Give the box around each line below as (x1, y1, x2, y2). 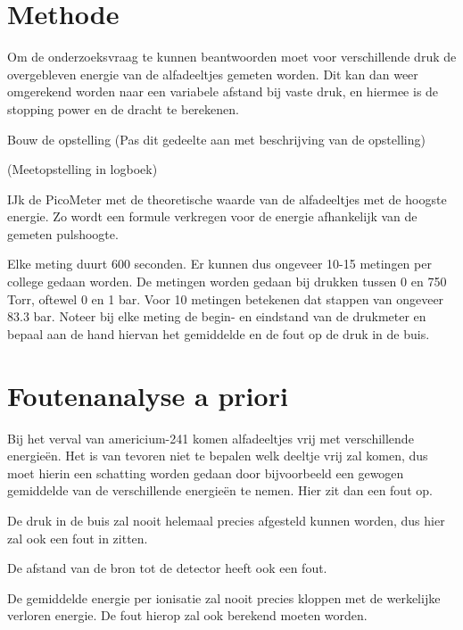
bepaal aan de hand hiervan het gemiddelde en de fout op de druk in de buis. (7, 324, 430, 343)
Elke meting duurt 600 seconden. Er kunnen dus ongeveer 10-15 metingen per (7, 254, 432, 273)
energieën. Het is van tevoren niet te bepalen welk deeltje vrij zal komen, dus (7, 446, 428, 465)
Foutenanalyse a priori (7, 377, 288, 413)
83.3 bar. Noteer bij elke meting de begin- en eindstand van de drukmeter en (7, 307, 426, 326)
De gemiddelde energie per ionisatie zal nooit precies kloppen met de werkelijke (7, 588, 441, 607)
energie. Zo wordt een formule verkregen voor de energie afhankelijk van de (7, 207, 418, 226)
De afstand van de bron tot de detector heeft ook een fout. (7, 559, 327, 577)
